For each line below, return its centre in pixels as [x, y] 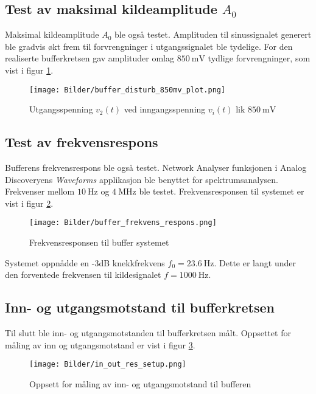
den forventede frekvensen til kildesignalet [83, 275]
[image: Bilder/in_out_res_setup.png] [108, 365]
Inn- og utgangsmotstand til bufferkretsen [140, 307]
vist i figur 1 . [29, 70]
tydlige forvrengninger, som [259, 58]
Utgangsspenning [61, 109]
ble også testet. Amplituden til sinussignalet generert [213, 34]
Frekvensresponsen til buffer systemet [99, 242]
